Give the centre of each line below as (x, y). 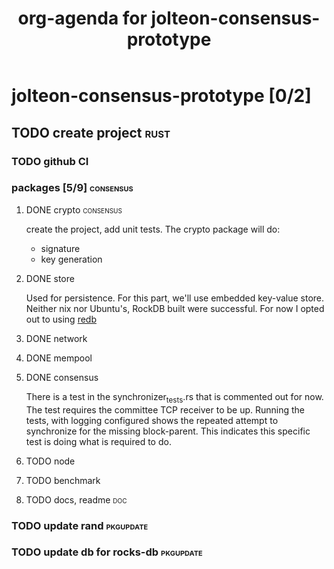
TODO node (50, 461)
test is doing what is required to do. (98, 441)
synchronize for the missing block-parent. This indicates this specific (168, 431)
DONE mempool (59, 358)
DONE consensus (62, 377)
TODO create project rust (91, 132)
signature (60, 248)
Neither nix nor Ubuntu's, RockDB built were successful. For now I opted (175, 308)
